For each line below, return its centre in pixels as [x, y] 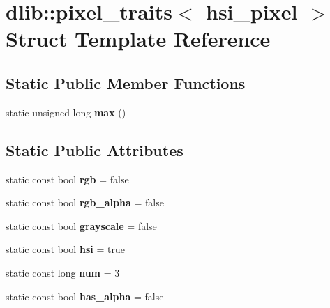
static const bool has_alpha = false [85, 296]
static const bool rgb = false [67, 179]
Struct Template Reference [138, 39]
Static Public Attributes [95, 149]
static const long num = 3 [63, 272]
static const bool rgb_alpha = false [85, 202]
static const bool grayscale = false [81, 225]
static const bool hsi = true [65, 249]
